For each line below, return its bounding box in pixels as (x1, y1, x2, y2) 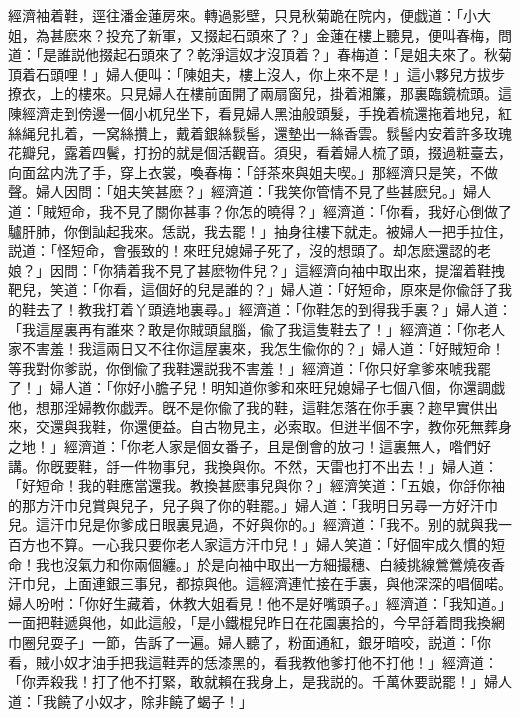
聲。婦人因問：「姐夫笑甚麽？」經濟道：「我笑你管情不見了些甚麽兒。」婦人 (8, 181, 491, 202)
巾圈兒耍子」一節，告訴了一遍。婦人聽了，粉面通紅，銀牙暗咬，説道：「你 (8, 632, 491, 652)
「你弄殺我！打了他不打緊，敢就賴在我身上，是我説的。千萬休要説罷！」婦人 (8, 671, 512, 692)
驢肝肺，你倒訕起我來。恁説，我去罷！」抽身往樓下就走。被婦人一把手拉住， (8, 220, 512, 241)
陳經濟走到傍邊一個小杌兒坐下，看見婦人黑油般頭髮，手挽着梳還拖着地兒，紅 (8, 102, 512, 123)
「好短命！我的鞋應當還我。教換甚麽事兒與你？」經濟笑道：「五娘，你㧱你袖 (8, 475, 505, 496)
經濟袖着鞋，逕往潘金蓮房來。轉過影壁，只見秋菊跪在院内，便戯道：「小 (8, 5, 477, 25)
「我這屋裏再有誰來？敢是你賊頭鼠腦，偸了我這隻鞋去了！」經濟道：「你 (8, 318, 477, 339)
